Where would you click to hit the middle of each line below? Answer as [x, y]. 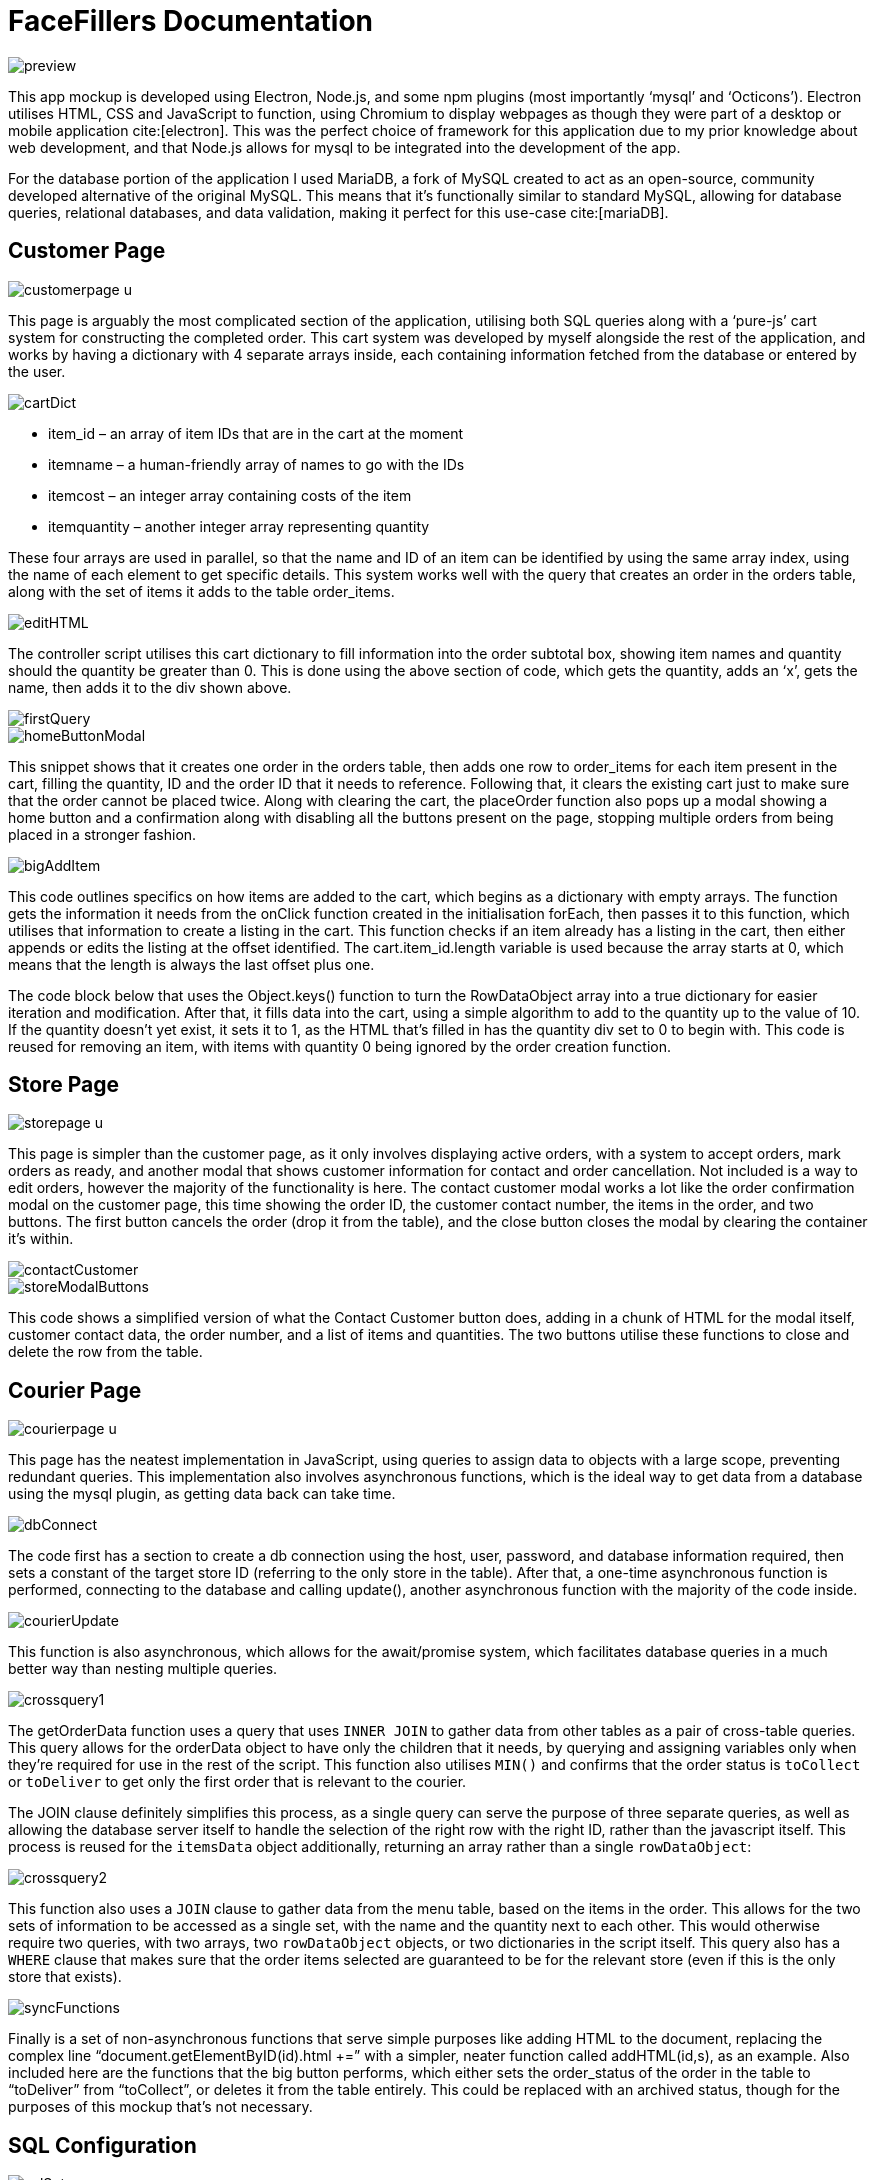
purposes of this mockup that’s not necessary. [160, 2107]
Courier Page [75, 1390]
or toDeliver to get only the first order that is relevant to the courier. [237, 1782]
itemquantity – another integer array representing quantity [239, 526]
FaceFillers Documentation [191, 21]
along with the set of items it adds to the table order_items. [201, 591]
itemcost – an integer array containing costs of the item [230, 495]
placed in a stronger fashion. [102, 834]
